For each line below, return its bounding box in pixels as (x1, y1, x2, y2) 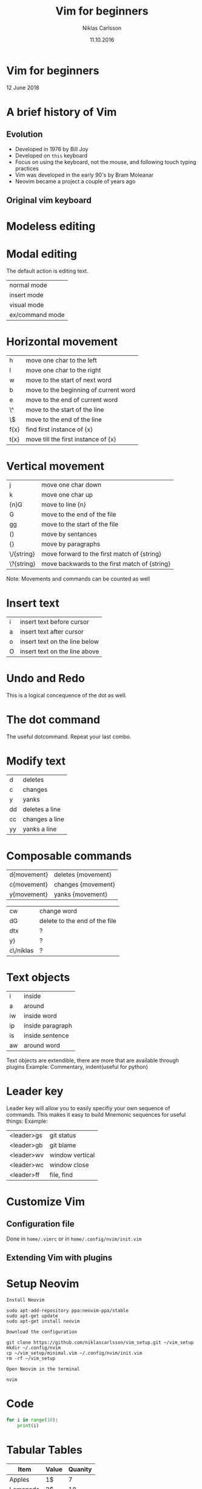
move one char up (41, 491, 93, 499)
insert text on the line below (20, 638, 99, 646)
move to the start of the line (25, 406, 104, 414)
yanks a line (22, 825, 57, 833)
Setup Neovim (6, 1277, 79, 1291)
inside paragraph (24, 1021, 73, 1030)
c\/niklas (9, 946, 34, 955)
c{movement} (9, 880, 48, 888)
